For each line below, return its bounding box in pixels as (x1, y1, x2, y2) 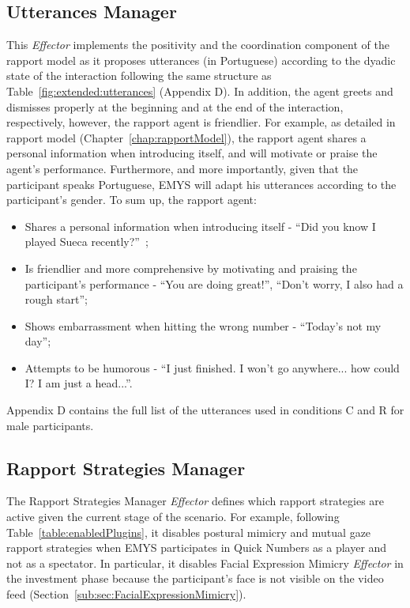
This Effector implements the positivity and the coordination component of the (6, 36, 389, 53)
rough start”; (24, 291, 88, 308)
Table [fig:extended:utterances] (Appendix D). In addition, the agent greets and (6, 82, 393, 99)
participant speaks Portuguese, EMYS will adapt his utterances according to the (6, 176, 397, 192)
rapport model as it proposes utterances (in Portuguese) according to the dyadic (6, 51, 396, 68)
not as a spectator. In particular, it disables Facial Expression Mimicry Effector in (6, 554, 404, 571)
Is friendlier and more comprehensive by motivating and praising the (24, 259, 357, 276)
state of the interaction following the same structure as (6, 67, 272, 84)
